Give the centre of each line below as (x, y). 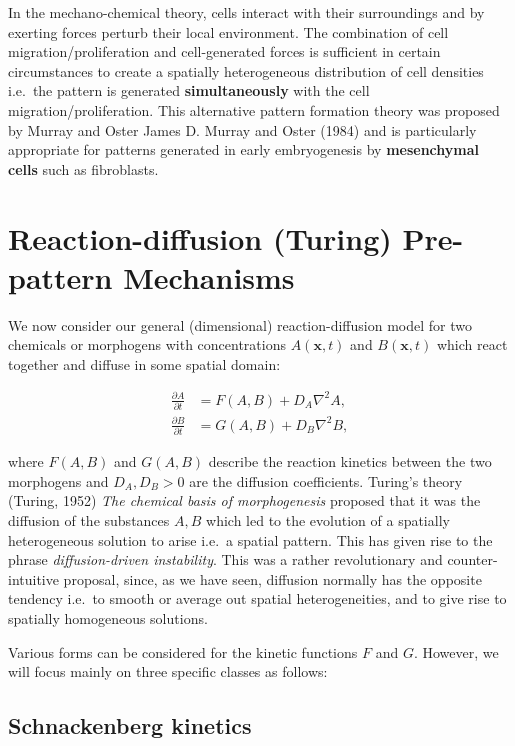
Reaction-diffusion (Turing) (200, 237)
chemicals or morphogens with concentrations (147, 344)
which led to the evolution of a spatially (328, 519)
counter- (472, 559)
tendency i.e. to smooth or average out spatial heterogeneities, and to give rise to (257, 598)
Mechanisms (209, 276)
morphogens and (58, 480)
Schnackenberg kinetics (130, 725)
